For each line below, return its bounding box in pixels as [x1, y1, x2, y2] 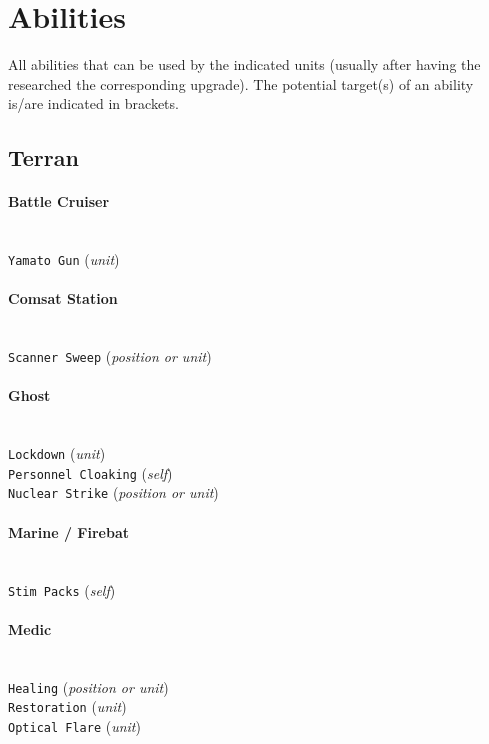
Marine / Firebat [8, 521, 129, 542]
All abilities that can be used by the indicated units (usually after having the [8, 54, 481, 75]
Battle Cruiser [8, 191, 110, 212]
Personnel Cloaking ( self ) [8, 462, 173, 483]
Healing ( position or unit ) [8, 676, 169, 697]
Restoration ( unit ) [8, 696, 127, 717]
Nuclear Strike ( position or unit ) [8, 482, 219, 503]
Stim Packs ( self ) [8, 579, 116, 600]
